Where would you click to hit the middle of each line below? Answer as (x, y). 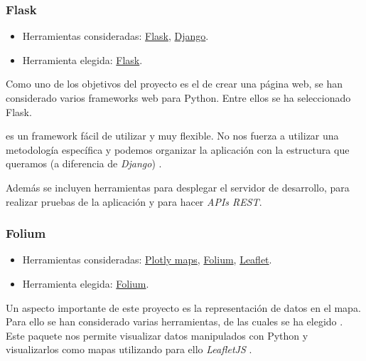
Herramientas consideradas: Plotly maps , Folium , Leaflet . (147, 260)
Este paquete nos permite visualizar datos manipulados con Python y (157, 335)
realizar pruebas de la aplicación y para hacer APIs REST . (134, 201)
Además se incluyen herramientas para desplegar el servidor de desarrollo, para (178, 187)
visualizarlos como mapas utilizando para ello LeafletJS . (129, 349)
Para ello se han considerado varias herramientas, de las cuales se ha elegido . (174, 321)
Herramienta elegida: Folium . (86, 283)
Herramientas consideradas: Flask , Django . (115, 36)
